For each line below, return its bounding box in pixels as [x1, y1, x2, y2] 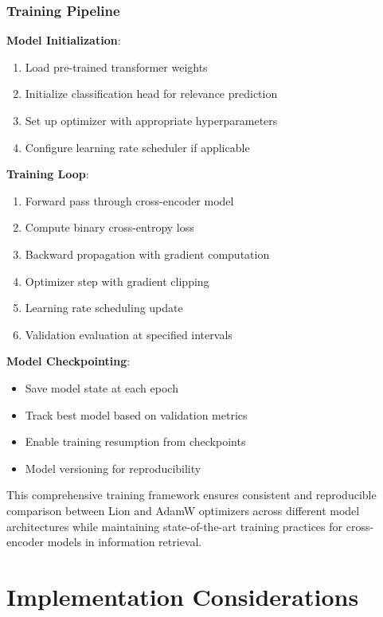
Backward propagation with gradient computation [25, 245, 270, 262]
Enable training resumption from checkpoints [25, 433, 246, 450]
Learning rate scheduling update [25, 299, 183, 316]
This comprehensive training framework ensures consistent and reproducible [6, 486, 377, 503]
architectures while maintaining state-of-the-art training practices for [6, 517, 343, 534]
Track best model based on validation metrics [25, 406, 248, 423]
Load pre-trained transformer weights [25, 58, 208, 75]
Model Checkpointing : [6, 353, 131, 369]
